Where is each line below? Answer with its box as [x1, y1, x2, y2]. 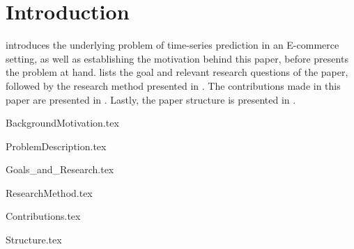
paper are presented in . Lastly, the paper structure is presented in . [6, 92, 296, 106]
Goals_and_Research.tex [6, 162, 114, 177]
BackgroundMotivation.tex [6, 115, 119, 130]
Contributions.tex [6, 209, 81, 223]
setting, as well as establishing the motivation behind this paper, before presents [6, 51, 348, 65]
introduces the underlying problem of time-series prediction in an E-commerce [6, 38, 339, 52]
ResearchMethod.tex [6, 185, 93, 200]
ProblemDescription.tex [6, 138, 107, 153]
